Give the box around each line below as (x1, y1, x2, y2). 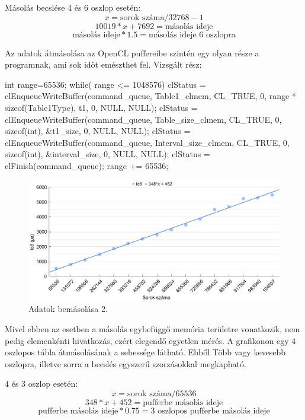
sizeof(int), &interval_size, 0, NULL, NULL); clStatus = (5, 148, 210, 160)
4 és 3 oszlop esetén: (5, 377, 78, 390)
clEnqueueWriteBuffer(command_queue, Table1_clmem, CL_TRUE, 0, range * (5, 90, 296, 102)
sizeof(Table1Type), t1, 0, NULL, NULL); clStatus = (5, 101, 198, 113)
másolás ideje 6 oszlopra (149, 30, 236, 39)
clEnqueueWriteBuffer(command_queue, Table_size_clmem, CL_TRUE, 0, (5, 113, 282, 125)
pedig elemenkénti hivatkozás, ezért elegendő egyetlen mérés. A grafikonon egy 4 (5, 334, 296, 346)
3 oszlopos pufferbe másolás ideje (150, 406, 270, 415)
